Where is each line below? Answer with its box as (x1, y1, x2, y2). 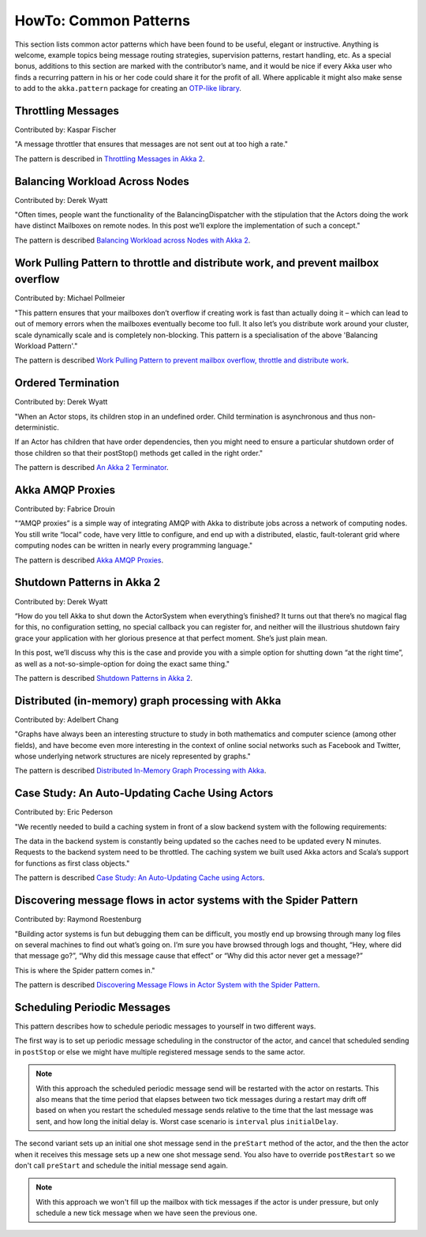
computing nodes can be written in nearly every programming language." (14, 541, 253, 551)
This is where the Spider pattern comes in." (14, 965, 155, 975)
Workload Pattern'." (14, 340, 78, 351)
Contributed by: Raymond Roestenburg (14, 915, 142, 924)
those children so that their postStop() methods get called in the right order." (14, 448, 263, 457)
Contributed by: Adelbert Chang (14, 715, 119, 724)
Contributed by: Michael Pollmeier (14, 293, 125, 303)
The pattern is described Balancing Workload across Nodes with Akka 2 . (14, 235, 251, 245)
